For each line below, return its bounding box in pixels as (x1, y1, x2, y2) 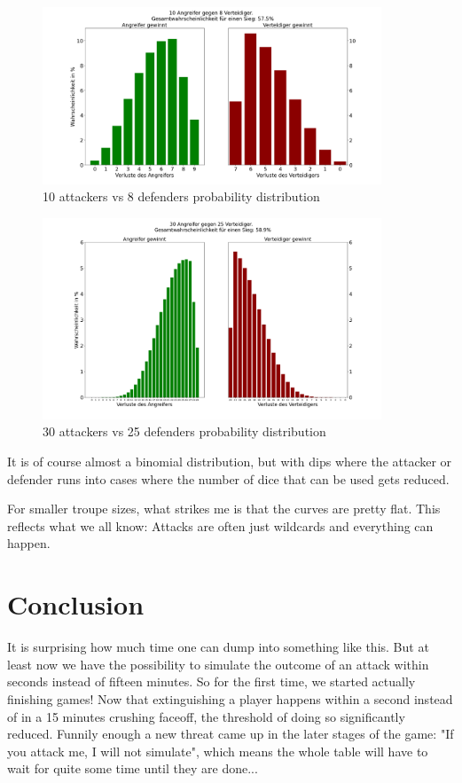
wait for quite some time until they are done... (7, 759, 258, 778)
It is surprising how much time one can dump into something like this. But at (7, 638, 429, 656)
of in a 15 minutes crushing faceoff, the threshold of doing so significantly (7, 707, 405, 725)
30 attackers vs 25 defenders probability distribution (43, 422, 326, 441)
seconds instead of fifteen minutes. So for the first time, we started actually (7, 672, 416, 691)
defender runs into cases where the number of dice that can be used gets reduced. (7, 469, 450, 488)
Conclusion (7, 586, 145, 622)
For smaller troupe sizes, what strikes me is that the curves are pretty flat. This (7, 499, 441, 518)
